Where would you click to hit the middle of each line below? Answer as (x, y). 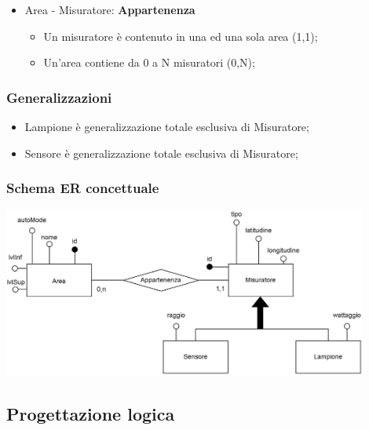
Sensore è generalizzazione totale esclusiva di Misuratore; (161, 153)
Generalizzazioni (59, 97)
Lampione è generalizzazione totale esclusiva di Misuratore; (167, 126)
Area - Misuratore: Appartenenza (110, 9)
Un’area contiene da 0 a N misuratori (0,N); (149, 62)
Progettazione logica (91, 413)
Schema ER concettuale (83, 188)
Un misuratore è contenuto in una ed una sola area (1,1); (181, 36)
